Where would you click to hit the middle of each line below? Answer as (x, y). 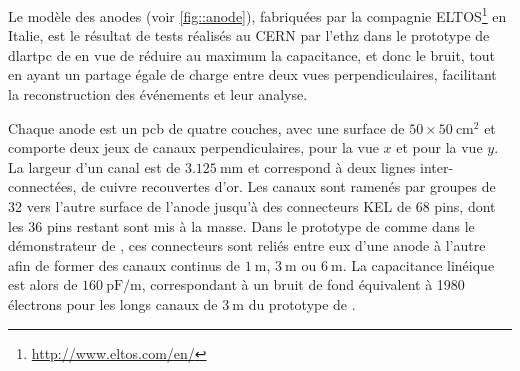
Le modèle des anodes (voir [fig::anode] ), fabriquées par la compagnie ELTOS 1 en (257, 14)
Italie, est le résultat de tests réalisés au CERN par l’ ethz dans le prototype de (249, 35)
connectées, (42, 186)
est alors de (43, 284)
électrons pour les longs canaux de (113, 303)
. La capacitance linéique (418, 264)
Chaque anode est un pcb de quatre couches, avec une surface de (206, 127)
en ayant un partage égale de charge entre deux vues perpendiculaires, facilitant (252, 74)
